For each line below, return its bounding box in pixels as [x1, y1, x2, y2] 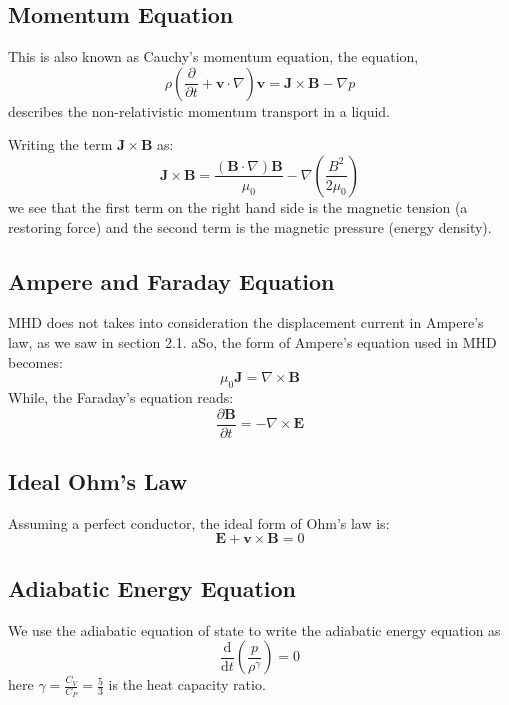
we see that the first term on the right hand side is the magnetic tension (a [8, 196, 468, 217]
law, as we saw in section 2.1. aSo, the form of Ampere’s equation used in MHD [8, 331, 497, 352]
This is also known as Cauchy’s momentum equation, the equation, [8, 46, 419, 67]
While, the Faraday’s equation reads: [8, 386, 234, 407]
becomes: [8, 351, 63, 372]
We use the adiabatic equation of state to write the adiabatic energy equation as [8, 619, 501, 640]
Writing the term [8, 134, 113, 155]
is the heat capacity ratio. [108, 674, 266, 695]
